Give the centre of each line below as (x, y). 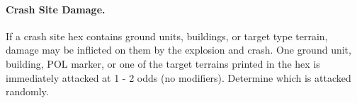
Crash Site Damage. (56, 9)
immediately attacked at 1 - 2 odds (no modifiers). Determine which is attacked (178, 77)
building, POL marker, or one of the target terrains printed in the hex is (163, 63)
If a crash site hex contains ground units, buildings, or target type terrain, (167, 36)
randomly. (27, 91)
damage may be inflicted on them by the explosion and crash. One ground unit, (178, 50)
